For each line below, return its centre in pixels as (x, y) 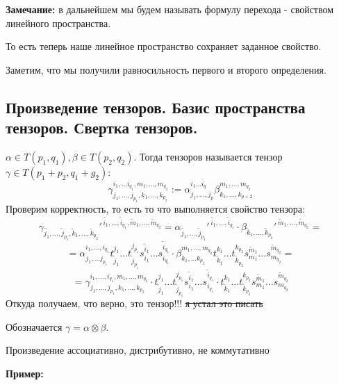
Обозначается (34, 326)
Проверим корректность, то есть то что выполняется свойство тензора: (155, 209)
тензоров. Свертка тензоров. (102, 128)
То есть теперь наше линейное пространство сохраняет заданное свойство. (164, 46)
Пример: (25, 373)
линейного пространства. (58, 23)
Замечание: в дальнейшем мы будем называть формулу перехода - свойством (170, 9)
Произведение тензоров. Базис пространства (156, 107)
